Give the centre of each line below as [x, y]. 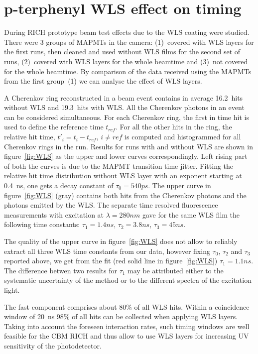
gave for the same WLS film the [191, 214]
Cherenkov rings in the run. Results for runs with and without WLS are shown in [129, 146]
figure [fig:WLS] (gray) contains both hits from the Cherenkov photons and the [125, 195]
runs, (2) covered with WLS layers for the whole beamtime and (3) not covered [126, 61]
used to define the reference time [54, 127]
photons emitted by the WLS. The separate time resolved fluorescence [111, 205]
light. [12, 290]
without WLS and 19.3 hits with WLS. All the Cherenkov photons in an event [124, 107]
